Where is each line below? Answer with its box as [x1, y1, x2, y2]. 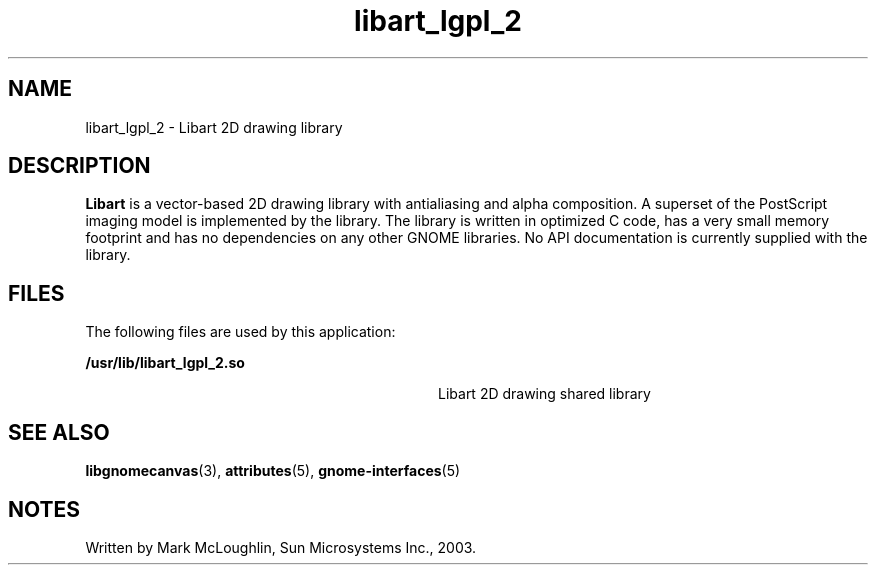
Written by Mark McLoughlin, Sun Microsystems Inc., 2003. [85, 538, 477, 556]
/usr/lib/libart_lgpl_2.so [85, 354, 245, 372]
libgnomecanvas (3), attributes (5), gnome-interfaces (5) [85, 462, 461, 480]
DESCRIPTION [8, 153, 151, 179]
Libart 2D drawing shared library [438, 385, 651, 403]
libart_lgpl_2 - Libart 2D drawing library [85, 118, 343, 136]
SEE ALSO [8, 419, 110, 445]
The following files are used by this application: [85, 323, 396, 341]
